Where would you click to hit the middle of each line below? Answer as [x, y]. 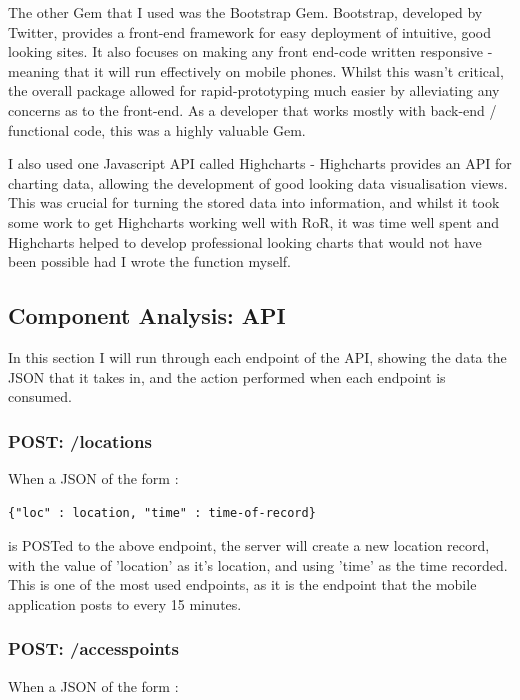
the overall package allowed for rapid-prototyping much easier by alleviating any [254, 90]
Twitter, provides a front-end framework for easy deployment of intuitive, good [250, 31]
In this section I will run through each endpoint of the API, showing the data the [257, 356]
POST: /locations [80, 440]
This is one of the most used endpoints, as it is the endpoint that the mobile [242, 584]
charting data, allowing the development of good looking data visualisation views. [258, 182]
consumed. [40, 396]
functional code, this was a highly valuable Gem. [157, 129]
